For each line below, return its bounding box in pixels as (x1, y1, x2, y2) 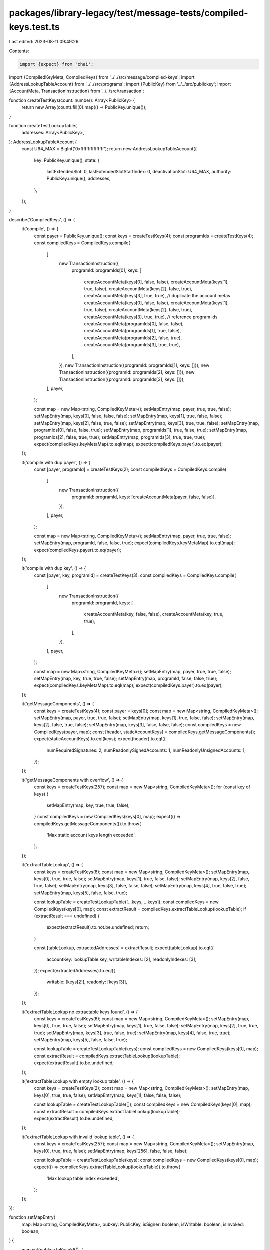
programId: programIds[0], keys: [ (71, 267, 142, 273)
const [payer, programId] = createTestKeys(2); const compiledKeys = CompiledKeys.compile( (34, 466, 227, 472)
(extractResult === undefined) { (34, 913, 100, 919)
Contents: (9, 48, 29, 54)
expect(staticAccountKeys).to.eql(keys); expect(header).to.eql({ (34, 736, 166, 742)
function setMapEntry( (9, 1214, 56, 1220)
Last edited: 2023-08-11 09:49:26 (9, 39, 79, 45)
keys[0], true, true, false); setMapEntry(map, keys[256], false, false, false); (34, 1148, 188, 1154)
